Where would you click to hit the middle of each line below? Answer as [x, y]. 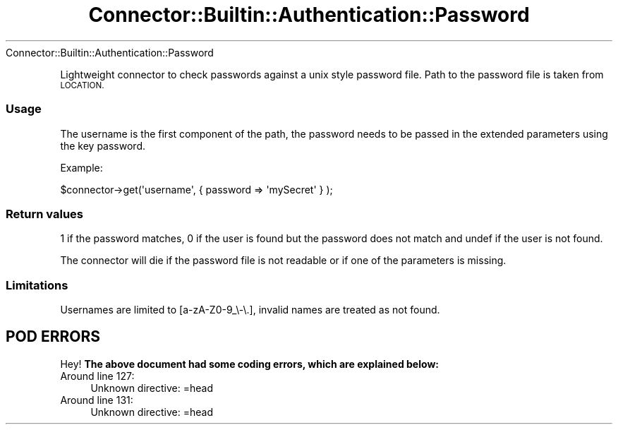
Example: [81, 167]
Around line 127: [97, 376]
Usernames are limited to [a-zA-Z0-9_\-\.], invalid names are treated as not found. [250, 310]
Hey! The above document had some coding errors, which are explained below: [249, 364]
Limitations [37, 285]
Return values [44, 214]
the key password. [103, 145]
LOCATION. [82, 85]
